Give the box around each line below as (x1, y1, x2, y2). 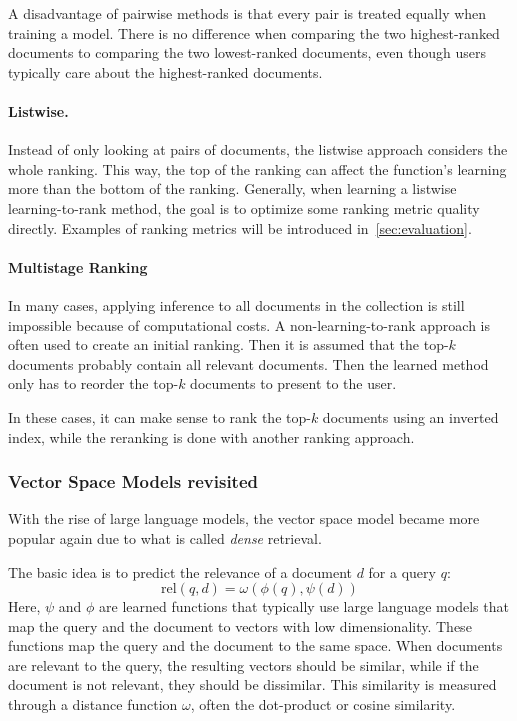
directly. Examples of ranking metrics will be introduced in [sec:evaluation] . (8, 217, 472, 238)
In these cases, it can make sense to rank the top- (8, 406, 311, 427)
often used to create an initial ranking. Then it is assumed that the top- (8, 334, 449, 355)
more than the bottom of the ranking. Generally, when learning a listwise (8, 178, 457, 199)
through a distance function (8, 694, 178, 715)
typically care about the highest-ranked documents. (8, 61, 323, 82)
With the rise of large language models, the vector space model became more (8, 508, 480, 529)
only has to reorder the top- (8, 373, 179, 394)
